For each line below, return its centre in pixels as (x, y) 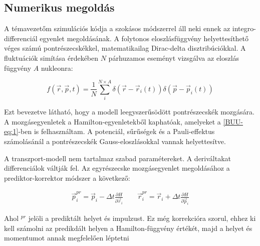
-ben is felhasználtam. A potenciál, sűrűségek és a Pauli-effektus (116, 131)
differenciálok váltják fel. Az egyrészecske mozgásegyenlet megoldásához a (117, 168)
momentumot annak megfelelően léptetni (67, 238)
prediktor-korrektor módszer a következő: (67, 177)
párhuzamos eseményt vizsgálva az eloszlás (174, 57)
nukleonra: (57, 68)
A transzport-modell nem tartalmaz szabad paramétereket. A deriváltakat (118, 158)
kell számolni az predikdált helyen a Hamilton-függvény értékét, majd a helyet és (128, 228)
